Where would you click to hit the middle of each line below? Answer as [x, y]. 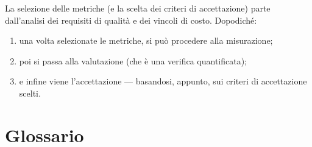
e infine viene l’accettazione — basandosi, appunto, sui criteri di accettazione [163, 81]
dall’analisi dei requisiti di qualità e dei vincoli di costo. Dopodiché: [131, 20]
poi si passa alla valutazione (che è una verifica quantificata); [133, 60]
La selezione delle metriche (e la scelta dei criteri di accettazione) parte [138, 8]
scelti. [30, 93]
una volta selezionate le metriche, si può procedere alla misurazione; [146, 40]
